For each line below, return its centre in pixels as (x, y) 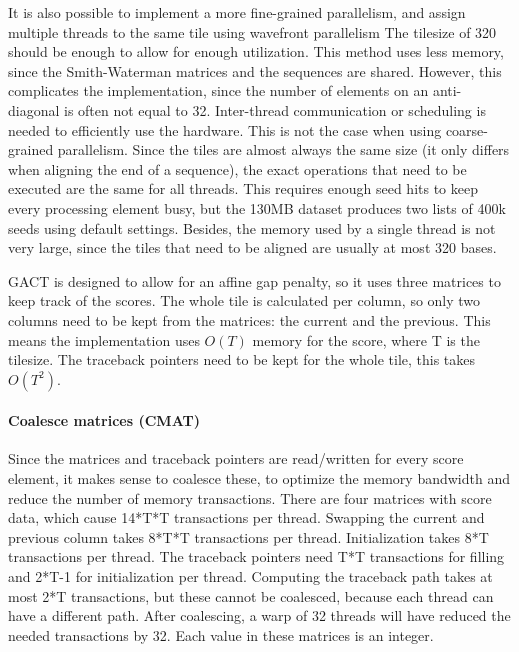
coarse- (467, 129)
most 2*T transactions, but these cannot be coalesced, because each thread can (251, 595)
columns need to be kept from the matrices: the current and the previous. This (249, 319)
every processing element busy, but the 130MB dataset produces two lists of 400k (257, 207)
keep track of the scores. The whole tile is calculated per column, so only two (244, 300)
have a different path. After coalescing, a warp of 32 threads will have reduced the (259, 615)
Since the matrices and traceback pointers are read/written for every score (236, 458)
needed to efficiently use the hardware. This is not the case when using (225, 129)
